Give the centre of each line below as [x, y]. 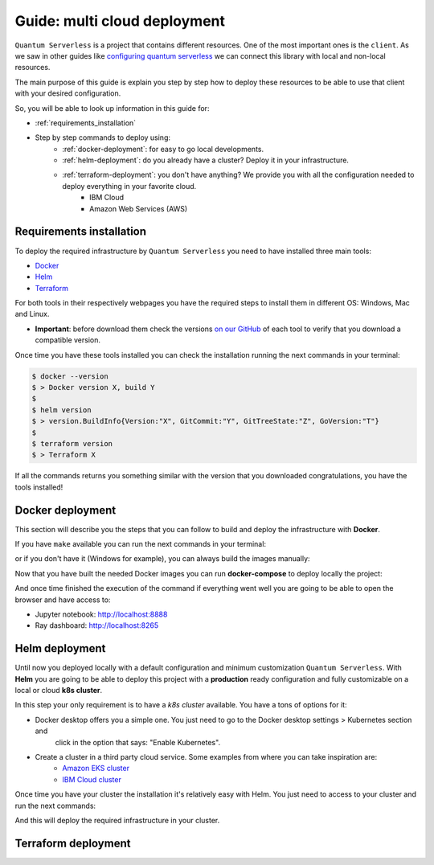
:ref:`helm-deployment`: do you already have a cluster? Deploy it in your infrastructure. [206, 160]
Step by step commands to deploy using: [103, 137]
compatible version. [68, 340]
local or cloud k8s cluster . [59, 691]
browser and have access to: [63, 600]
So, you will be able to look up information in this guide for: [112, 108]
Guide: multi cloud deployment [120, 21]
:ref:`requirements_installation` [86, 123]
